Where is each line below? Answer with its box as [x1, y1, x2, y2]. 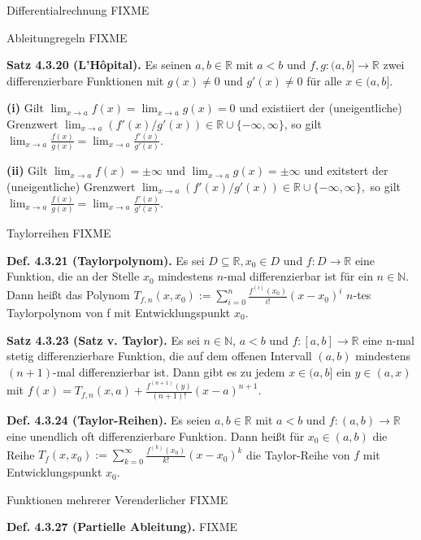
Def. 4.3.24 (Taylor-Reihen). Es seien [7, 412, 211, 429]
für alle [306, 72, 342, 89]
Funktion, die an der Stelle [7, 268, 140, 285]
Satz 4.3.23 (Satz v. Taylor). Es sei [7, 331, 200, 348]
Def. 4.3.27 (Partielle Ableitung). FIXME [7, 518, 238, 535]
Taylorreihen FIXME [7, 224, 111, 242]
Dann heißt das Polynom [7, 286, 130, 303]
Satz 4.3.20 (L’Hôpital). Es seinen [7, 56, 192, 73]
